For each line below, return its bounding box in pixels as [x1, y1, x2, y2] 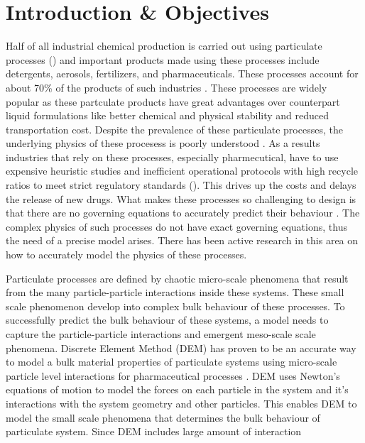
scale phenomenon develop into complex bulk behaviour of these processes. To [6, 298, 345, 313]
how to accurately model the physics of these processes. [6, 247, 247, 262]
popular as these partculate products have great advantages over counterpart [6, 94, 340, 109]
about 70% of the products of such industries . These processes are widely [6, 80, 327, 94]
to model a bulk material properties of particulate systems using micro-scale [6, 354, 337, 369]
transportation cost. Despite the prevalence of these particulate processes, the [6, 121, 343, 136]
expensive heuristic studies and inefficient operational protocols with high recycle [6, 163, 358, 178]
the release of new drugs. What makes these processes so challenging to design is [6, 191, 356, 206]
